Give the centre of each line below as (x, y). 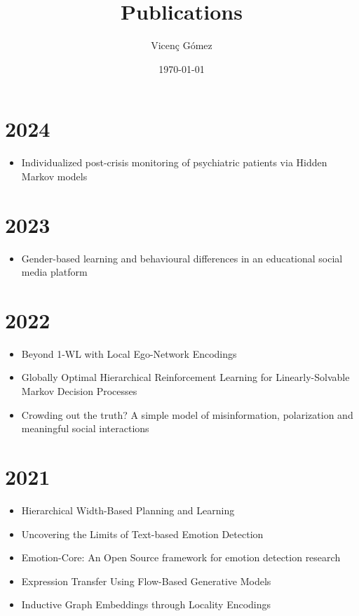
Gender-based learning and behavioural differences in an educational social (182, 258)
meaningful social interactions (85, 428)
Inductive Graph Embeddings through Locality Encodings (146, 604)
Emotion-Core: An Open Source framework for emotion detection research (181, 557)
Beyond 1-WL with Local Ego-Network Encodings (129, 353)
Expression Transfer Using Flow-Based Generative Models (146, 581)
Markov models (54, 176)
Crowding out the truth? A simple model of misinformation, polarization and (187, 414)
